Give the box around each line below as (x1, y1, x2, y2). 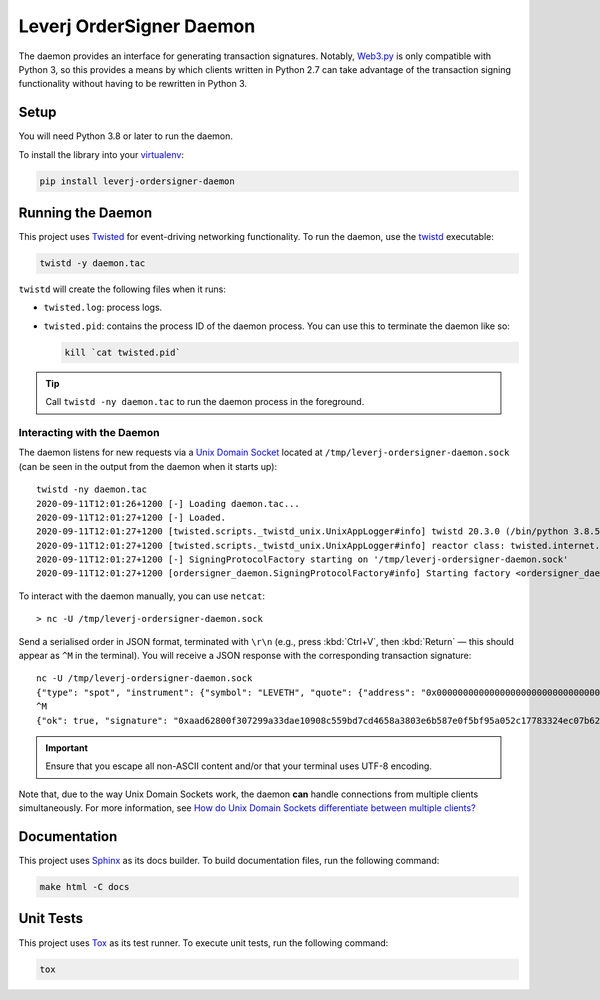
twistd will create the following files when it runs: (18, 283, 227, 295)
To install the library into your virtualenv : (18, 148, 185, 160)
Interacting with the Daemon (18, 425, 160, 439)
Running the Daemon (18, 205, 153, 222)
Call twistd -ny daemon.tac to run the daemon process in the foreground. (45, 396, 365, 408)
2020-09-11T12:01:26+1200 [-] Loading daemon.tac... (36, 498, 300, 509)
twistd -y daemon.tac (39, 258, 146, 269)
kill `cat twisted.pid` (64, 346, 182, 358)
